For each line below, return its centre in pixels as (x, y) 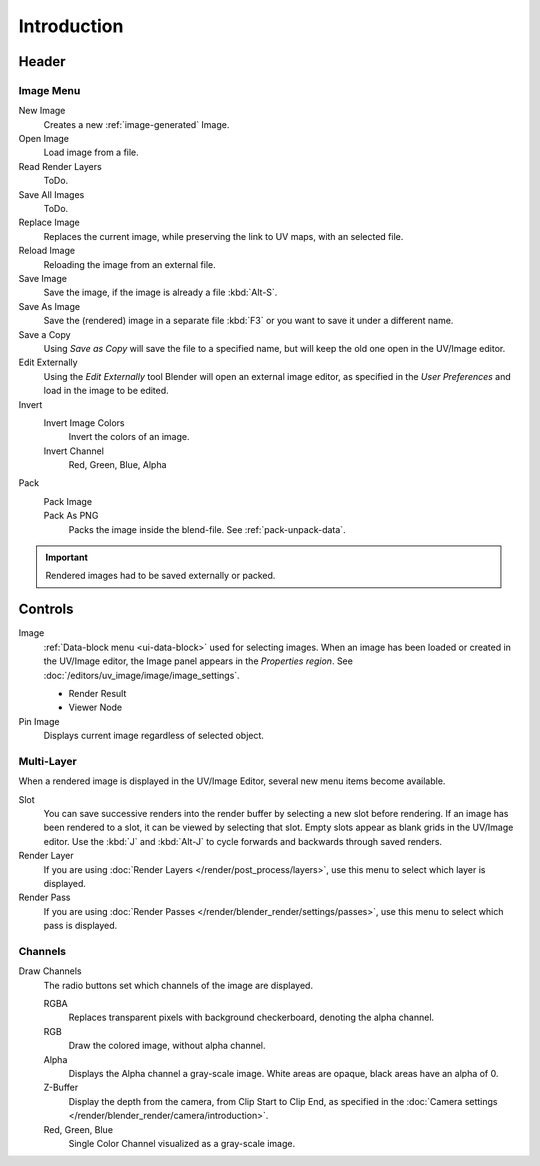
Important (67, 557)
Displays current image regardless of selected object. (154, 736)
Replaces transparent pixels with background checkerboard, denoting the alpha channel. (251, 1017)
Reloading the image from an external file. (130, 264)
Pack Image (68, 501)
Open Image (44, 139)
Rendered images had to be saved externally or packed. (160, 576)
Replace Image (49, 222)
